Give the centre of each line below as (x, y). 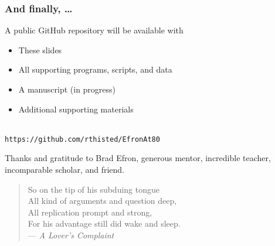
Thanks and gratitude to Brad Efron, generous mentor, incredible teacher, (138, 158)
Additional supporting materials (76, 109)
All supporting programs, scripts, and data (95, 69)
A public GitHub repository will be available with (94, 30)
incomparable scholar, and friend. (65, 170)
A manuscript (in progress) (67, 89)
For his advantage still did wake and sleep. (104, 223)
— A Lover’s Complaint (71, 235)
